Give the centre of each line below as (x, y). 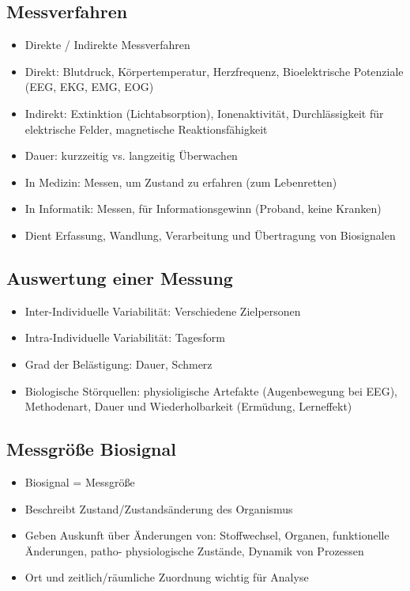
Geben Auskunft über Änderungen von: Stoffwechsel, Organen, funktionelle (207, 535)
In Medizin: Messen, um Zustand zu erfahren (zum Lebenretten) (181, 182)
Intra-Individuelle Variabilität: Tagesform (125, 337)
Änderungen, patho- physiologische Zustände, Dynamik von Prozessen (194, 550)
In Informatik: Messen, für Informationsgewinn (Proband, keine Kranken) (203, 208)
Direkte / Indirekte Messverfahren (107, 45)
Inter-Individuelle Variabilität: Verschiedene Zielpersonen (163, 311)
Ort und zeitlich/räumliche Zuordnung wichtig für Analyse (167, 577)
